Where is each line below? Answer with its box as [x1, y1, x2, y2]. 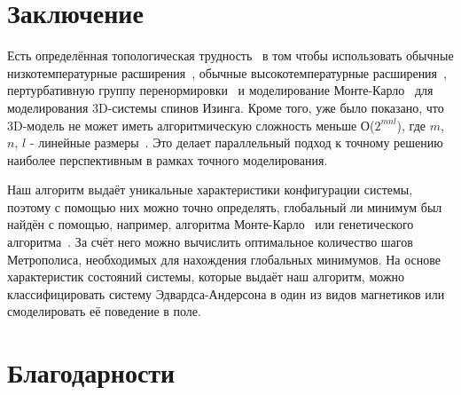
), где [396, 115, 426, 134]
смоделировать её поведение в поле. [7, 302, 201, 320]
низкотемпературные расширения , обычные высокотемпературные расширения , [7, 63, 447, 82]
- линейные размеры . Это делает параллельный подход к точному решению [29, 133, 443, 152]
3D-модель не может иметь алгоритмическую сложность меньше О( [7, 115, 375, 134]
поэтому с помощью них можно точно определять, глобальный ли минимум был [7, 197, 442, 216]
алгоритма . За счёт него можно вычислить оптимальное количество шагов [7, 233, 413, 251]
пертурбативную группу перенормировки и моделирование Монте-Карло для [7, 81, 434, 99]
